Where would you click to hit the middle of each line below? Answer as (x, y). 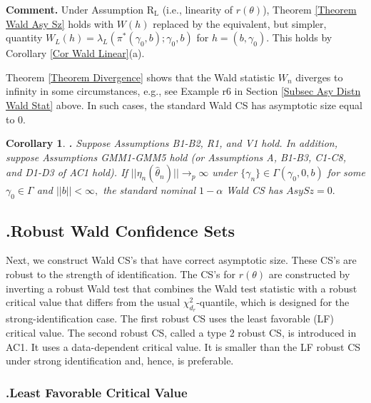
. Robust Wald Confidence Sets (121, 230)
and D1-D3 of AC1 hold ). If (67, 172)
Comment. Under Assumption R (80, 9)
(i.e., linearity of (198, 9)
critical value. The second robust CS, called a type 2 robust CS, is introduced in (181, 332)
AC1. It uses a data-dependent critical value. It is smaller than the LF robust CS (183, 346)
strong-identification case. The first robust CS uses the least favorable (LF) (170, 318)
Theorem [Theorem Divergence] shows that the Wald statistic (141, 77)
